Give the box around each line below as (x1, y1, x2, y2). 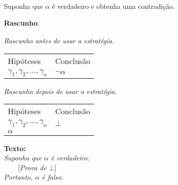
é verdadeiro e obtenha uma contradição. (52, 1, 175, 11)
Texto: (4, 143, 26, 153)
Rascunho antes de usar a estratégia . (4, 35, 114, 45)
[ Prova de (18, 162, 47, 172)
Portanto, (4, 172, 33, 182)
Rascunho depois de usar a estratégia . (4, 86, 117, 96)
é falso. (42, 172, 63, 182)
